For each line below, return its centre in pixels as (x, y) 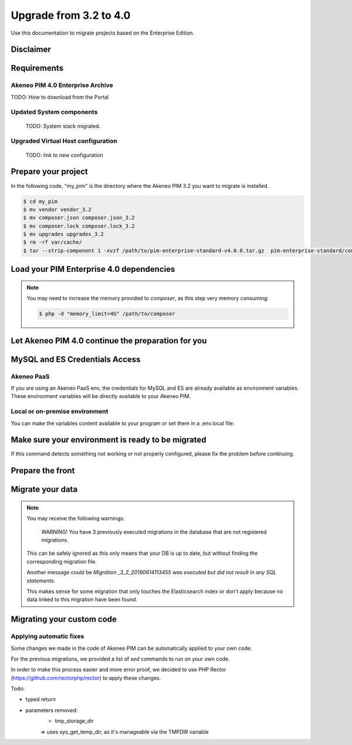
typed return (40, 699)
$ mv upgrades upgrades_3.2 (63, 234)
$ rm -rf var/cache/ (53, 242)
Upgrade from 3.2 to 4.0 (71, 15)
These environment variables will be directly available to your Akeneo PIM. (101, 396)
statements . (41, 581)
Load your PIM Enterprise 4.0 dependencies (93, 269)
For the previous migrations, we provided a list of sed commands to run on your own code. (120, 659)
